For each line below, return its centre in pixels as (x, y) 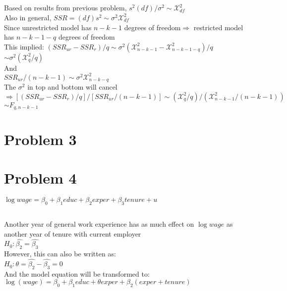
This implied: (24, 46)
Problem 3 (40, 139)
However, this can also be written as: (60, 254)
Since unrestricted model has (48, 27)
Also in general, (28, 17)
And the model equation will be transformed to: (77, 273)
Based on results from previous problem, (65, 8)
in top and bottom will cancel (72, 87)
